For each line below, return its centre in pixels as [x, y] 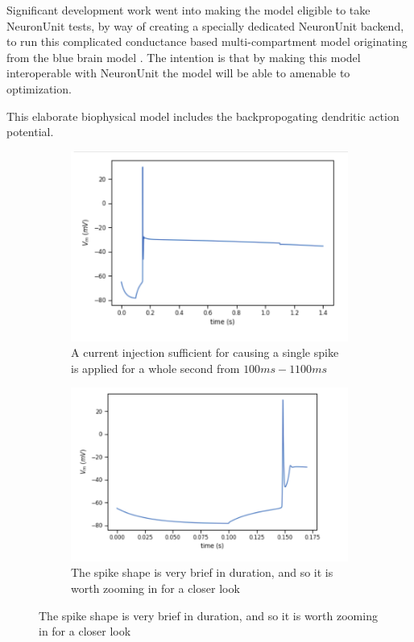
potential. [30, 132]
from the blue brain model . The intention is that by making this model [184, 57]
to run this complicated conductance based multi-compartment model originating [207, 41]
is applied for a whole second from [155, 368]
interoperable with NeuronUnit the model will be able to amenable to [178, 73]
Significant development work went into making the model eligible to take [188, 10]
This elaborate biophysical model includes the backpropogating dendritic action [203, 116]
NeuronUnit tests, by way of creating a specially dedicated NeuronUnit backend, [205, 25]
